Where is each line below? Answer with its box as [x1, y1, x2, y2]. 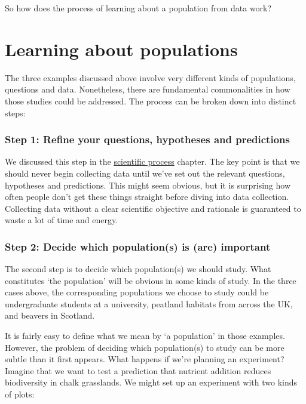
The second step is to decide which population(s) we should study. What [5, 263, 271, 275]
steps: [5, 106, 26, 119]
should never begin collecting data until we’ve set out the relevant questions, [5, 166, 285, 179]
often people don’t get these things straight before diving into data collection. [5, 190, 289, 203]
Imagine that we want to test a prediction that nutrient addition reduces [5, 364, 271, 377]
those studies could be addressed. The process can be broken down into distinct [5, 94, 296, 107]
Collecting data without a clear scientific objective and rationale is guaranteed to [5, 202, 301, 214]
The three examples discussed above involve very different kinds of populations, [5, 71, 296, 84]
